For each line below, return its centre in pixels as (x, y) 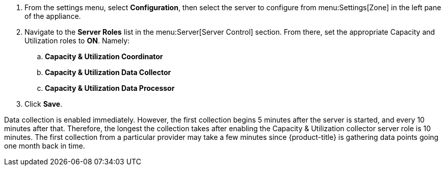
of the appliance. (53, 16)
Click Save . (44, 104)
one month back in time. (45, 146)
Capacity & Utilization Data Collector (108, 72)
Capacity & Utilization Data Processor (110, 88)
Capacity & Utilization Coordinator (104, 56)
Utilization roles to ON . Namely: (77, 41)
